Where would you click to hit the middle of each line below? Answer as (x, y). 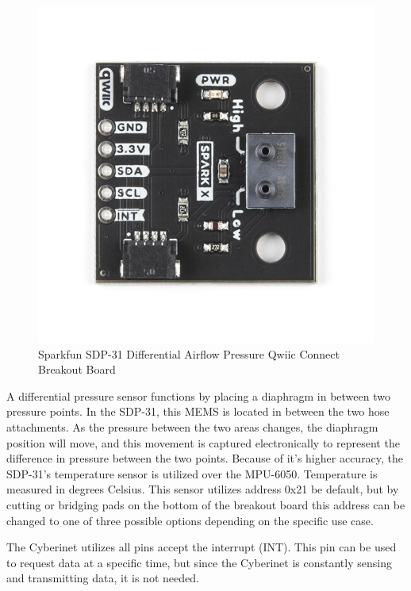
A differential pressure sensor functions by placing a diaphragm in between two (198, 395)
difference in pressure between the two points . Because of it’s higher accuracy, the (205, 458)
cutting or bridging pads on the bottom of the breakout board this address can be (206, 504)
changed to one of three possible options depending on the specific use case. (190, 520)
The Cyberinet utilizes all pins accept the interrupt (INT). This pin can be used (202, 547)
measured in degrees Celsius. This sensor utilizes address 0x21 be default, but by (203, 489)
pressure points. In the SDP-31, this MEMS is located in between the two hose (198, 411)
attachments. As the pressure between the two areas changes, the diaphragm (192, 426)
